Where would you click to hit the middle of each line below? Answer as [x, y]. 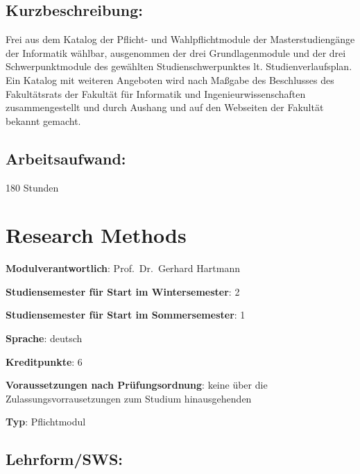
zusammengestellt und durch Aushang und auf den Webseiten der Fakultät [165, 107]
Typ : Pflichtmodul [46, 422]
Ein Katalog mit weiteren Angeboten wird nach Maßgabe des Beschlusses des [170, 79]
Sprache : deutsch [44, 338]
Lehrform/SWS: [65, 459]
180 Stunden [32, 187]
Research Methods [96, 235]
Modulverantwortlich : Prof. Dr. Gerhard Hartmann [123, 268]
